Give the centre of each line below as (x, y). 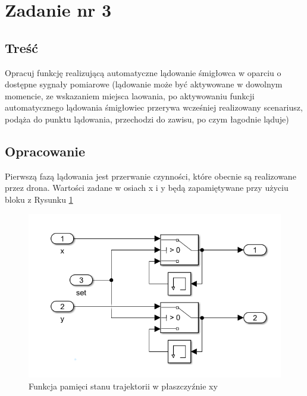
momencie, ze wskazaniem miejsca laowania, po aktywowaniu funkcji (130, 95)
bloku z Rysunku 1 (39, 199)
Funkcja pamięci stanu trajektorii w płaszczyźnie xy (123, 386)
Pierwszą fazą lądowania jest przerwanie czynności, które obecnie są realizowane (151, 176)
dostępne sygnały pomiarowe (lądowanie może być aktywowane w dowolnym (144, 84)
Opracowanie (45, 151)
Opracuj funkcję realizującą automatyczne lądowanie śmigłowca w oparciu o (143, 72)
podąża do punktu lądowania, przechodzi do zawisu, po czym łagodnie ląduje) (147, 119)
